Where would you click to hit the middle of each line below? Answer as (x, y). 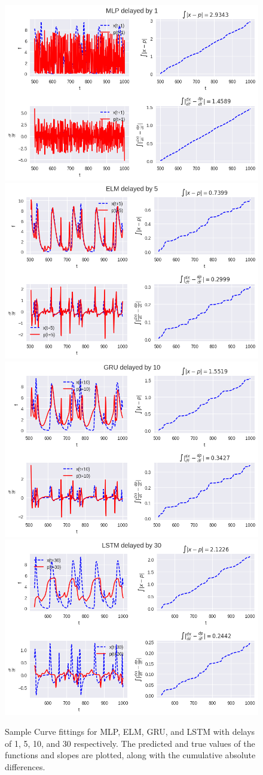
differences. (25, 766)
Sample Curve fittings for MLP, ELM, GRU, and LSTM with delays (130, 732)
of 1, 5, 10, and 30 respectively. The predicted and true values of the (130, 743)
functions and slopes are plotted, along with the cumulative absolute (130, 755)
